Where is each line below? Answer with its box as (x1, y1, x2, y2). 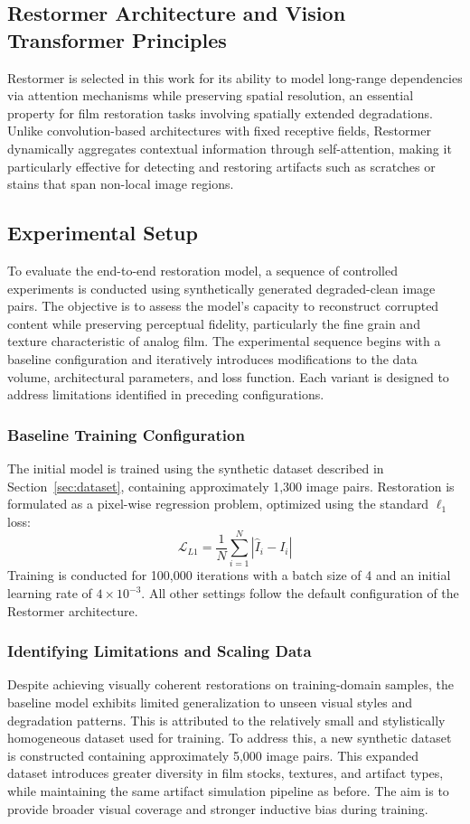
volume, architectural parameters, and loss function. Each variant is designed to (7, 367, 449, 386)
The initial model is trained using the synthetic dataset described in (7, 458, 384, 477)
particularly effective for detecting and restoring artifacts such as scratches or (7, 156, 436, 175)
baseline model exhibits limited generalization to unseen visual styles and (7, 693, 413, 712)
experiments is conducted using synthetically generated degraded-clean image (7, 278, 436, 297)
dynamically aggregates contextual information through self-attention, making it (7, 138, 452, 157)
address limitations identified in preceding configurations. (7, 385, 324, 404)
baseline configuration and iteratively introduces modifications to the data (7, 349, 418, 368)
